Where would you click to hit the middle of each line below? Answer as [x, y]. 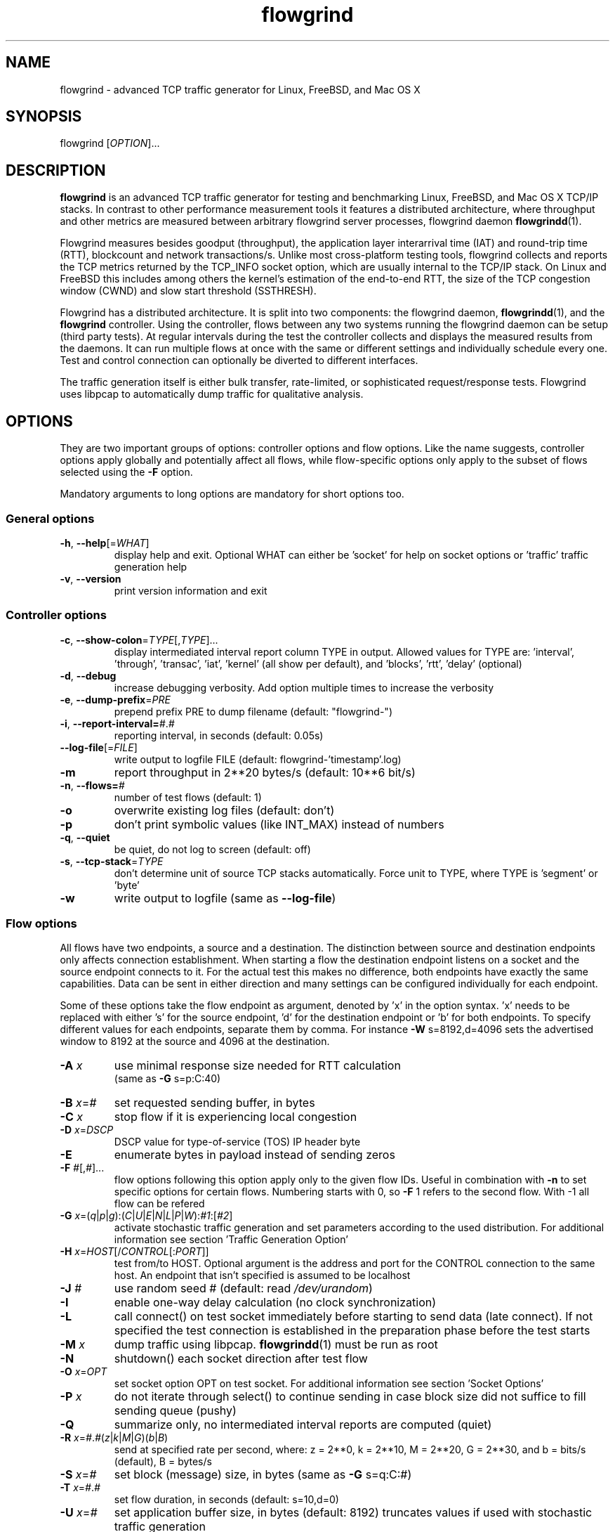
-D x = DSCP [87, 1130]
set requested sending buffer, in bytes [214, 1103]
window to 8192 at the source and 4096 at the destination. [195, 1041]
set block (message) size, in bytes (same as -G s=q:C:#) [263, 1475]
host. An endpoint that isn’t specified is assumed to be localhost [262, 1275]
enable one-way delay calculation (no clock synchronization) [275, 1303]
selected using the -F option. [126, 472]
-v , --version [91, 578]
